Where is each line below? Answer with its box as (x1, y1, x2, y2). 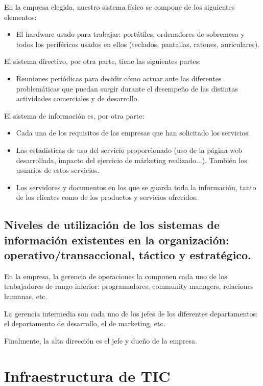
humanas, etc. (4, 291, 47, 302)
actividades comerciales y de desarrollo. (16, 93, 139, 104)
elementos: (4, 11, 37, 22)
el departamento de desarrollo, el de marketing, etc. (4, 318, 165, 329)
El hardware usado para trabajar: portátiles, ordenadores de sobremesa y (16, 29, 245, 39)
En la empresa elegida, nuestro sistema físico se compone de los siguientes (4, 2, 235, 12)
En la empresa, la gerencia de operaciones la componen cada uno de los (4, 270, 227, 281)
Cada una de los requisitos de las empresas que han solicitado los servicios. (16, 127, 250, 138)
